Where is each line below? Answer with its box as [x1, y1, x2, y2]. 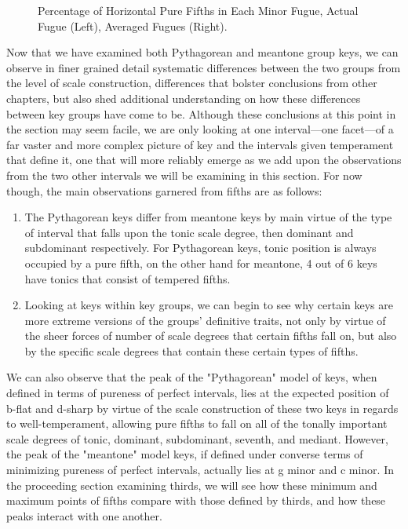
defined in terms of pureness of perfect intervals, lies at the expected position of [6, 385, 389, 401]
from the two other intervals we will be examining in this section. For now [6, 166, 362, 183]
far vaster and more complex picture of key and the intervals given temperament [6, 136, 394, 152]
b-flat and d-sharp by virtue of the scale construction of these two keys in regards [6, 399, 399, 416]
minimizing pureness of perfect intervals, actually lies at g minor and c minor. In [6, 462, 395, 478]
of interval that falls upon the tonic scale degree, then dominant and [24, 224, 354, 240]
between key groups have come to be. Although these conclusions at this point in [6, 105, 396, 122]
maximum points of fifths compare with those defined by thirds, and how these [6, 492, 386, 509]
